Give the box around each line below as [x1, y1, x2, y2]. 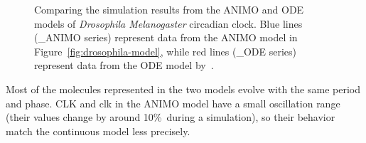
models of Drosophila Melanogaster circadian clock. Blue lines [34, 16, 303, 31]
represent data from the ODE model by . [34, 58, 214, 73]
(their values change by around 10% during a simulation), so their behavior [6, 110, 335, 125]
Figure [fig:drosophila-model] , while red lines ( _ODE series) [34, 43, 296, 58]
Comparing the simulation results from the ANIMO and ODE [34, 2, 304, 16]
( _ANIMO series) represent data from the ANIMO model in [34, 30, 298, 45]
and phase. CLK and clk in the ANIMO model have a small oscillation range [6, 95, 340, 110]
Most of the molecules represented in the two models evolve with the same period [6, 81, 360, 96]
